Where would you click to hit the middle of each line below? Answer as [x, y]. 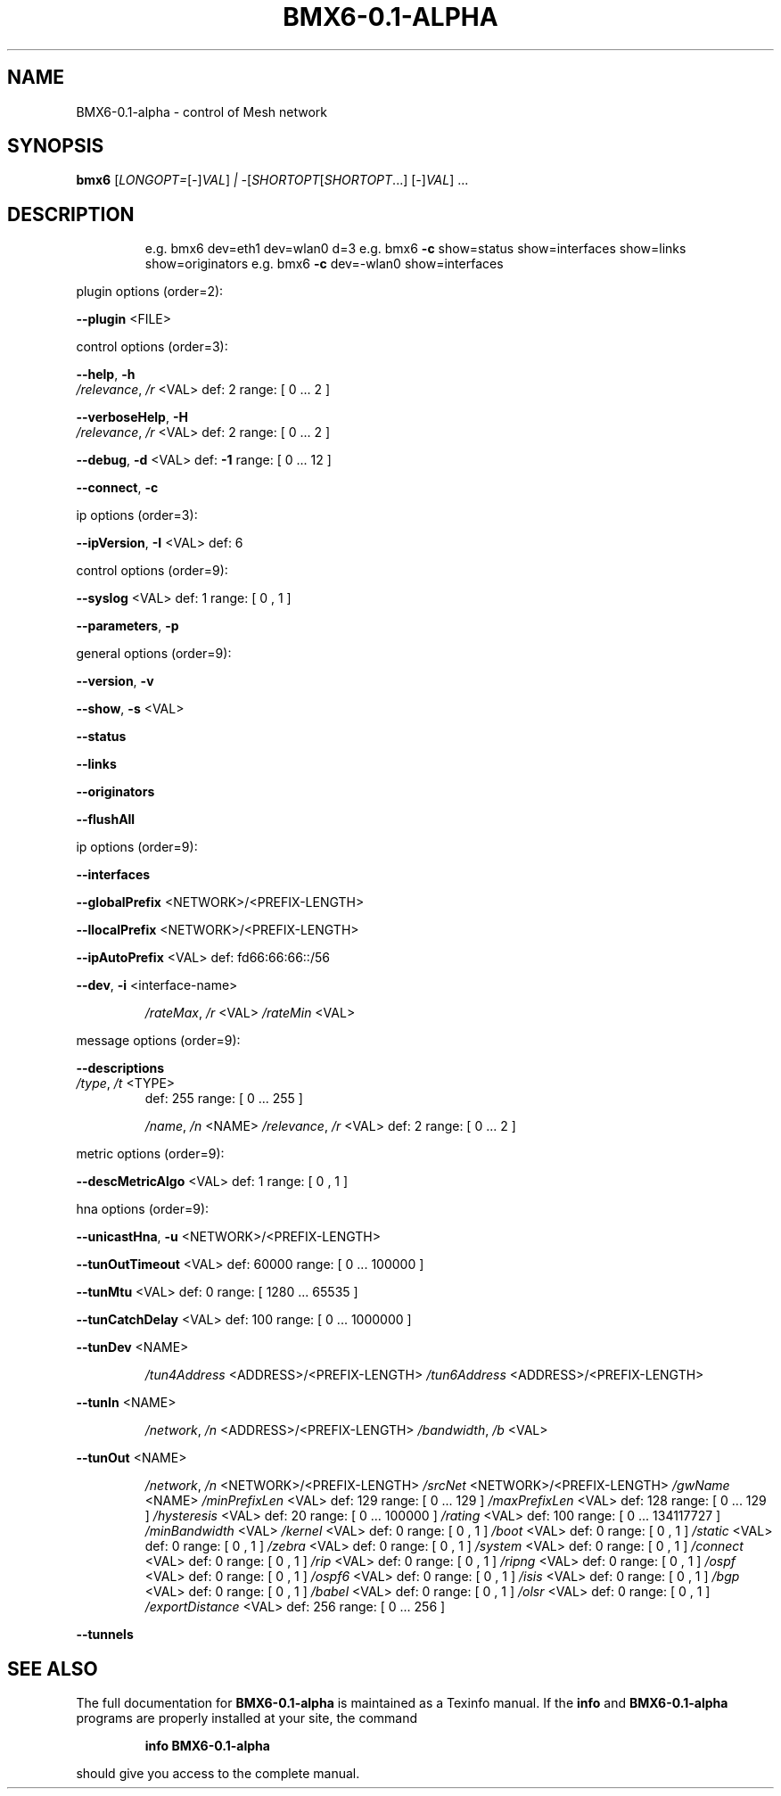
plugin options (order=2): [150, 292]
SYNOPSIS [56, 146]
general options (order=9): [154, 654]
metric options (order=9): [150, 1154]
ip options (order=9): [137, 847]
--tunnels [105, 1635]
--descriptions [120, 1068]
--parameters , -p [127, 626]
